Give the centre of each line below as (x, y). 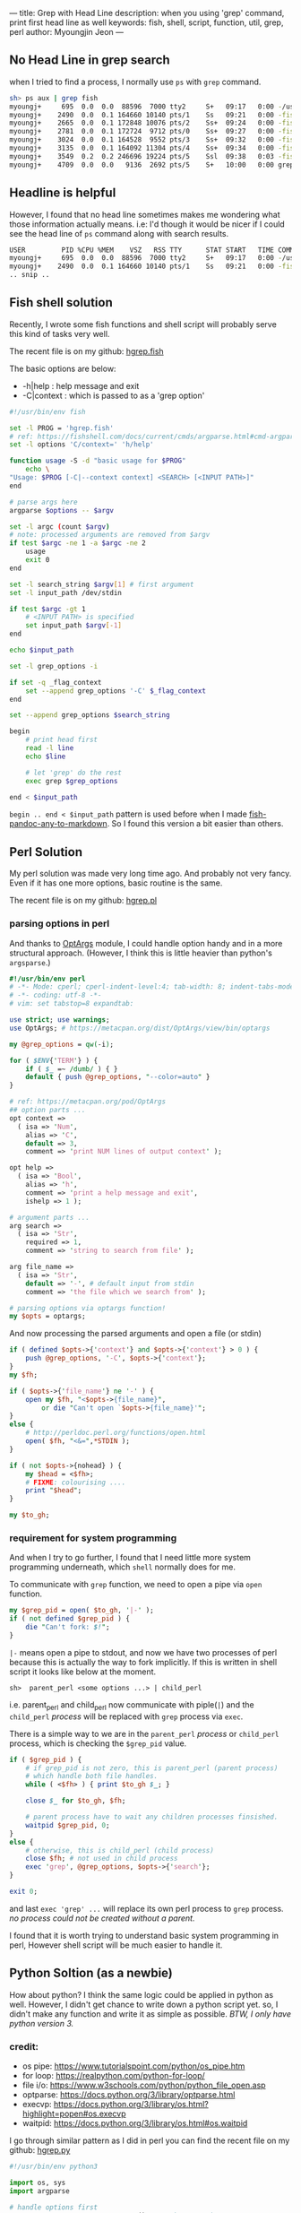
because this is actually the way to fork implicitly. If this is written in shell (143, 1662)
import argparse (39, 2191)
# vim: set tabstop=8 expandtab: (72, 1004)
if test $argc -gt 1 (48, 609)
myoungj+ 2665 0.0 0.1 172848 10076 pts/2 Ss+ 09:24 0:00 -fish (154, 123)
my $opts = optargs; (48, 1317)
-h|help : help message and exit (81, 385)
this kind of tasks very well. (60, 333)
